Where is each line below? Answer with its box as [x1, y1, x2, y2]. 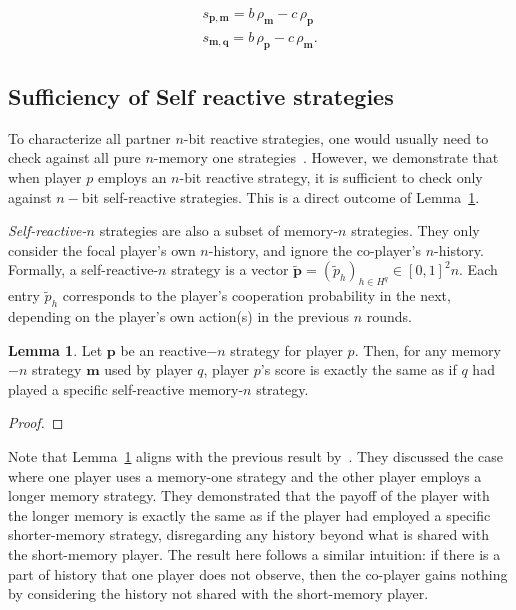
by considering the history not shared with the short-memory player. [8, 583, 429, 604]
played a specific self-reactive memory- [8, 378, 244, 399]
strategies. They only [351, 220, 480, 241]
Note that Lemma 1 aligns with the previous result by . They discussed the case [8, 445, 504, 466]
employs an [97, 167, 167, 188]
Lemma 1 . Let [8, 339, 103, 360]
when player [8, 167, 82, 188]
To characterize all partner [8, 127, 171, 148]
